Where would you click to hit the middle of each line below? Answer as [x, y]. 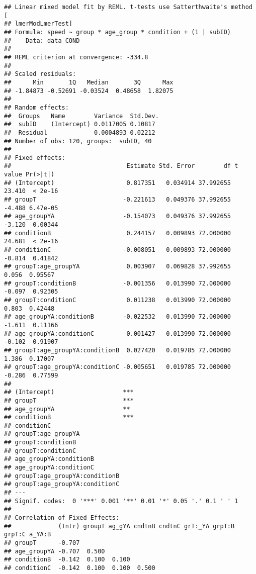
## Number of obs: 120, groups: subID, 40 [78, 141]
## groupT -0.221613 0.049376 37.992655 [118, 200]
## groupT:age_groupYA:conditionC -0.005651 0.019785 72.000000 [118, 367]
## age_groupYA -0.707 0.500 [55, 551]
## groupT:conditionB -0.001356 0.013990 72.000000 [118, 283]
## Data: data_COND [42, 40]
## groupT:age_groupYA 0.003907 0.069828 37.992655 [118, 267]
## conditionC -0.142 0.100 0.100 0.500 [80, 568]
